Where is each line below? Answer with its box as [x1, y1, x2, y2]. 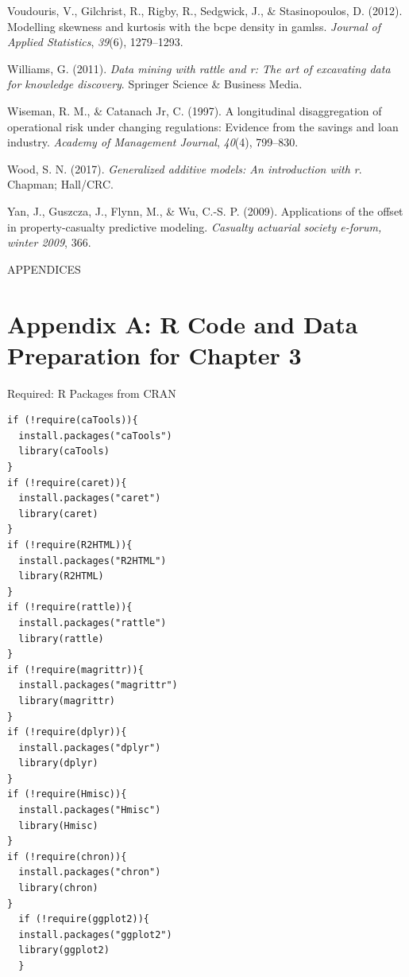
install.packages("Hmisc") [18, 804, 161, 816]
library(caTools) [18, 446, 110, 457]
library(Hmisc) [18, 819, 98, 831]
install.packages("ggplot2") [18, 928, 172, 940]
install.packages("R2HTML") [18, 555, 167, 566]
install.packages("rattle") [18, 617, 167, 629]
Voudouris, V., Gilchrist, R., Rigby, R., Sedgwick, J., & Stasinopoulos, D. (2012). [7, 2, 403, 18]
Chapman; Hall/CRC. [7, 176, 114, 193]
